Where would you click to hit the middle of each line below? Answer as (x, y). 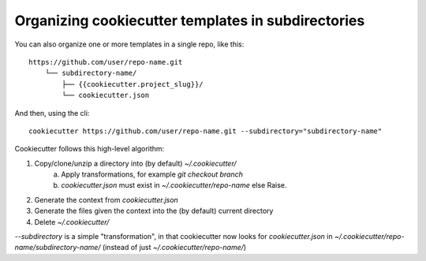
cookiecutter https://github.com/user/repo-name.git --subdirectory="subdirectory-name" (206, 131)
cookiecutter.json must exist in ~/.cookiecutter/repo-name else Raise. (174, 185)
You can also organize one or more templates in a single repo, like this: (129, 44)
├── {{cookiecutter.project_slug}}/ (133, 84)
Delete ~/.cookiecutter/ (72, 222)
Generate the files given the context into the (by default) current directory (154, 211)
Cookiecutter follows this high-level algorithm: (90, 149)
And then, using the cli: (52, 113)
